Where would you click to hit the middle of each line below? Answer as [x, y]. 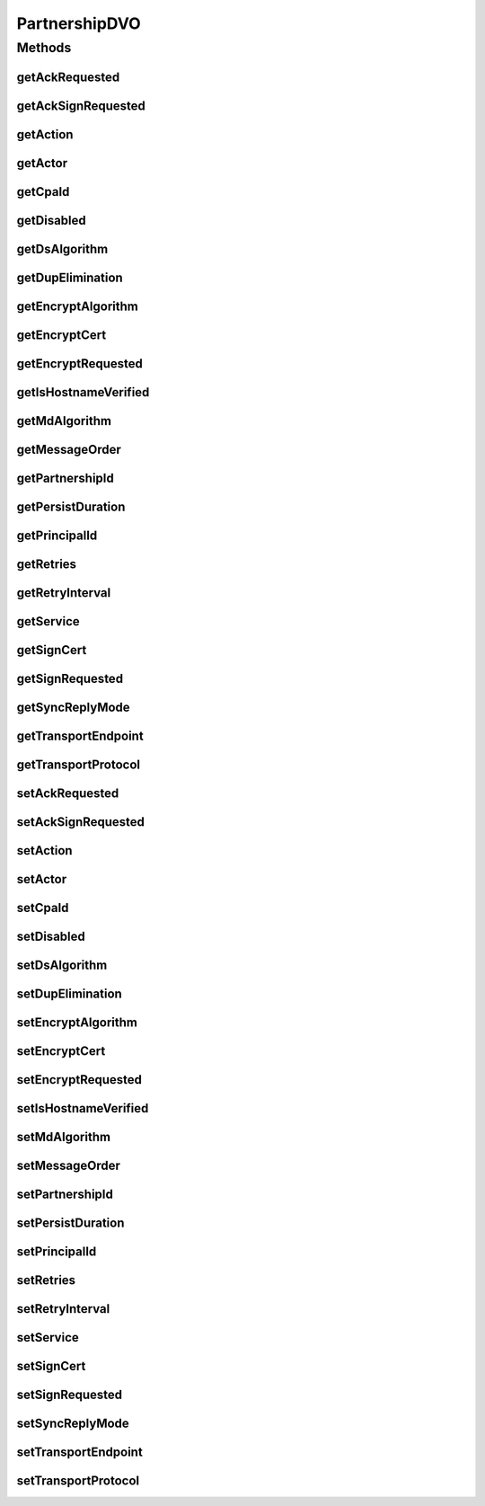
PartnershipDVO [79, 23]
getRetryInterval [64, 593]
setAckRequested [68, 794]
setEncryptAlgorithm [77, 1023]
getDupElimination [70, 277]
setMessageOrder [69, 1166]
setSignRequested [70, 1395]
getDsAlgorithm [62, 248]
